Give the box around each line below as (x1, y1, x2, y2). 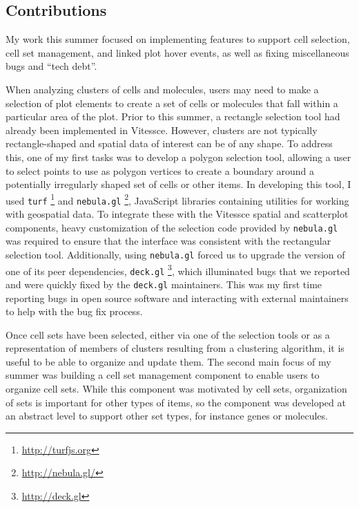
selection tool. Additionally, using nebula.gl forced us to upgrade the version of (6, 247, 345, 261)
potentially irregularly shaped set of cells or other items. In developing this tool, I (6, 177, 351, 191)
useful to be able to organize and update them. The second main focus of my (6, 354, 331, 368)
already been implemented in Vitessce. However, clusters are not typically (6, 122, 318, 137)
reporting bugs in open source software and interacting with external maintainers (6, 290, 349, 305)
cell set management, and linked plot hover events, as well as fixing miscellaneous (6, 45, 349, 59)
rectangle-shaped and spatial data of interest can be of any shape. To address (6, 136, 333, 151)
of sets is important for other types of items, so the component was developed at (6, 395, 346, 409)
